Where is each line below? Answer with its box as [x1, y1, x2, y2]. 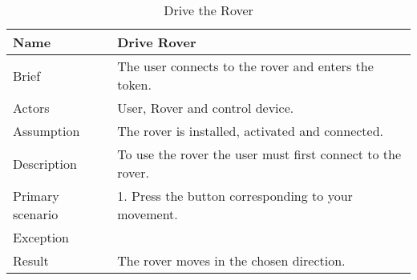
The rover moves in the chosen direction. [117, 251, 346, 270]
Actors [13, 98, 50, 117]
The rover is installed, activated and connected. [117, 122, 384, 140]
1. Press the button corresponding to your [117, 186, 353, 205]
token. [117, 75, 152, 94]
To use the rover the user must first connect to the [117, 145, 402, 163]
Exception [13, 228, 70, 246]
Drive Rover [117, 33, 196, 51]
